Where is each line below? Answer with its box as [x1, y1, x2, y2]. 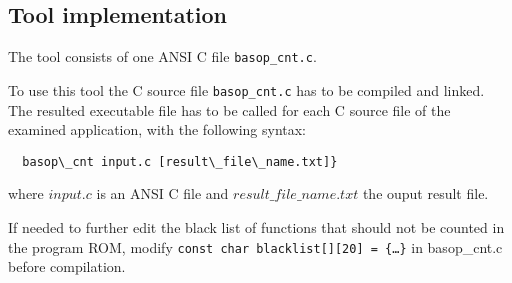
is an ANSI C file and [96, 183, 229, 204]
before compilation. [8, 256, 126, 277]
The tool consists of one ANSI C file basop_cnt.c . [8, 46, 317, 67]
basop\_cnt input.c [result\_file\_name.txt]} [22, 154, 338, 169]
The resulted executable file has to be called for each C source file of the [8, 99, 451, 120]
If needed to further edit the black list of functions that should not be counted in [8, 216, 505, 237]
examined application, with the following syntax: [8, 119, 307, 140]
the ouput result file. [362, 183, 489, 204]
